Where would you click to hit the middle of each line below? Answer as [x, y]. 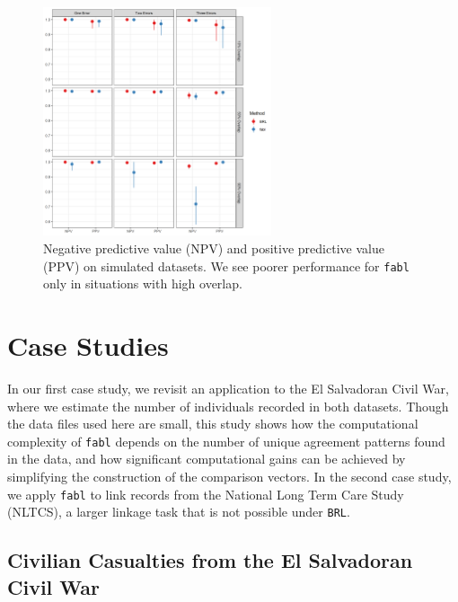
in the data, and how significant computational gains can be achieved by [207, 459]
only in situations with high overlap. [143, 283]
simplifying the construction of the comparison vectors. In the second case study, [229, 476]
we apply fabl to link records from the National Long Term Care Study [206, 494]
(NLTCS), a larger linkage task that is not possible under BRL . [179, 512]
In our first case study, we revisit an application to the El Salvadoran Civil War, [228, 388]
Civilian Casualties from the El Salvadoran [210, 560]
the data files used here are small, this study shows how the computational [213, 424]
